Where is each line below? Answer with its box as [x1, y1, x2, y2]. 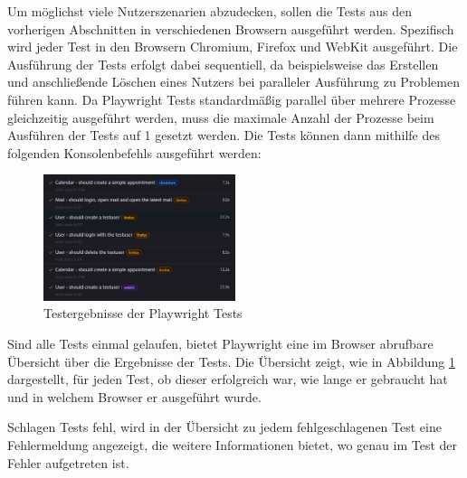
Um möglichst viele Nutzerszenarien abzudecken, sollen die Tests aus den [7, 2, 412, 20]
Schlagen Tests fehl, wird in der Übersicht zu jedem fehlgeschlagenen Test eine [7, 417, 442, 436]
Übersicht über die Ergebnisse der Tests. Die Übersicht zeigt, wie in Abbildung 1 [7, 351, 455, 370]
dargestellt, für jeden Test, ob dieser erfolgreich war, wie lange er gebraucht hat [7, 370, 448, 389]
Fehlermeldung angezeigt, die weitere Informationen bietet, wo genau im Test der [7, 436, 458, 455]
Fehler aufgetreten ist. [7, 453, 129, 472]
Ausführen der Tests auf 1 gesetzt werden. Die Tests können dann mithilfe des [7, 126, 440, 145]
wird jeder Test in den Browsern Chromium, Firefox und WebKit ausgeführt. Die [7, 37, 458, 56]
